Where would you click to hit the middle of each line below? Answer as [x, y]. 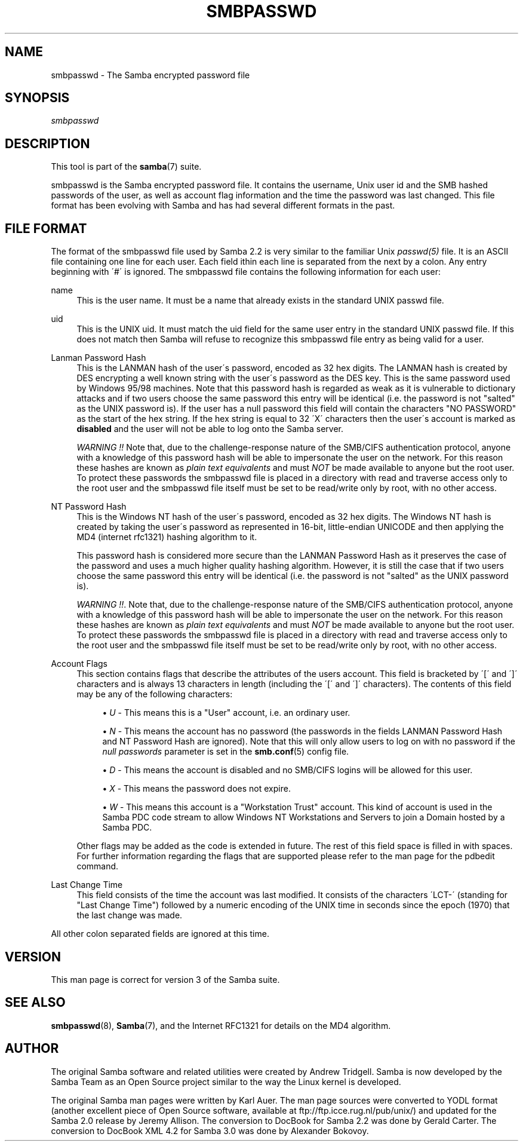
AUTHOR [32, 1049]
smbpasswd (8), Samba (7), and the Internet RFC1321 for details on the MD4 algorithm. [221, 1025]
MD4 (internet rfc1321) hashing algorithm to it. [167, 537]
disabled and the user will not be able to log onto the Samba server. [210, 429]
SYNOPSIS [37, 98]
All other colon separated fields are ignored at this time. [160, 934]
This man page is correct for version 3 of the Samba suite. [165, 979]
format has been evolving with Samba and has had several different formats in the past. [223, 206]
